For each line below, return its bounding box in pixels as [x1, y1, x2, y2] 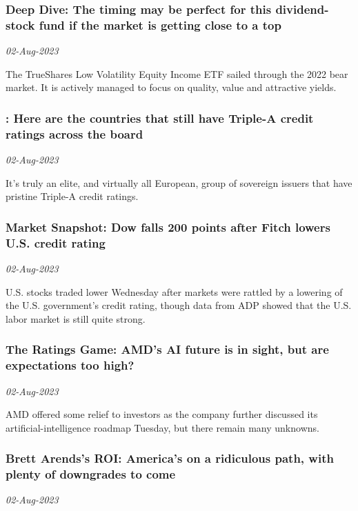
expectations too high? [6, 357, 135, 374]
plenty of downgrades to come [6, 465, 176, 483]
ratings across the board [6, 125, 143, 142]
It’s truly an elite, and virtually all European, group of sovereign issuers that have [6, 175, 352, 190]
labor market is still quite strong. [6, 311, 146, 325]
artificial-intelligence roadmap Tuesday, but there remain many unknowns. [6, 420, 319, 434]
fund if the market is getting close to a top [39, 16, 281, 33]
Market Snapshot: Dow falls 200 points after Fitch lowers [6, 218, 330, 235]
